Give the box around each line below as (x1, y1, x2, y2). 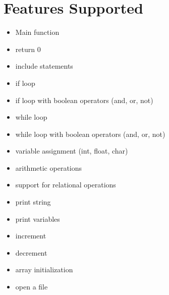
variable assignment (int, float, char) (15, 145, 128, 156)
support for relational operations (15, 179, 116, 190)
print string (15, 196, 51, 207)
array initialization (15, 264, 73, 275)
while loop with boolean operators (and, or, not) (15, 128, 165, 139)
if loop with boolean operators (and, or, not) (15, 94, 153, 105)
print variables (15, 213, 60, 224)
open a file (15, 281, 48, 292)
